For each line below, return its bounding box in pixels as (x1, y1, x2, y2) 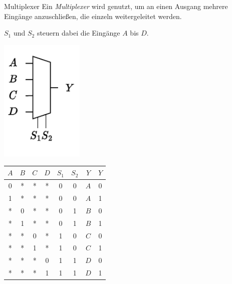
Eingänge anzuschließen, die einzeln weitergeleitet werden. (4, 11, 182, 21)
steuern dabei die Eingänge (37, 28, 120, 38)
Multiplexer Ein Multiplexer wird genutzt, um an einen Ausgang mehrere (4, 1, 228, 11)
